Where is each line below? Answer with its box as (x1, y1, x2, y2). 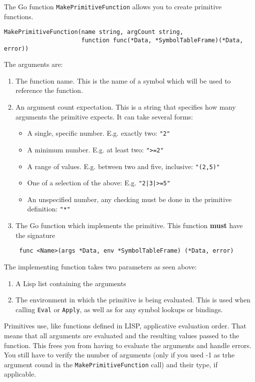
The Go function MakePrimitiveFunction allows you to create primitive (4, 1, 222, 11)
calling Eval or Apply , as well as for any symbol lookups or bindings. (15, 304, 223, 314)
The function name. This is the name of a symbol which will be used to (15, 75, 231, 86)
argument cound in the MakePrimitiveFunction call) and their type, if (4, 359, 218, 369)
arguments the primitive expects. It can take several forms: (15, 111, 193, 121)
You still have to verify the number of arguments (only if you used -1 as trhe (4, 350, 235, 360)
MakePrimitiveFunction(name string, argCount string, (4, 29, 184, 36)
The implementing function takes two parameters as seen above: (4, 261, 197, 271)
